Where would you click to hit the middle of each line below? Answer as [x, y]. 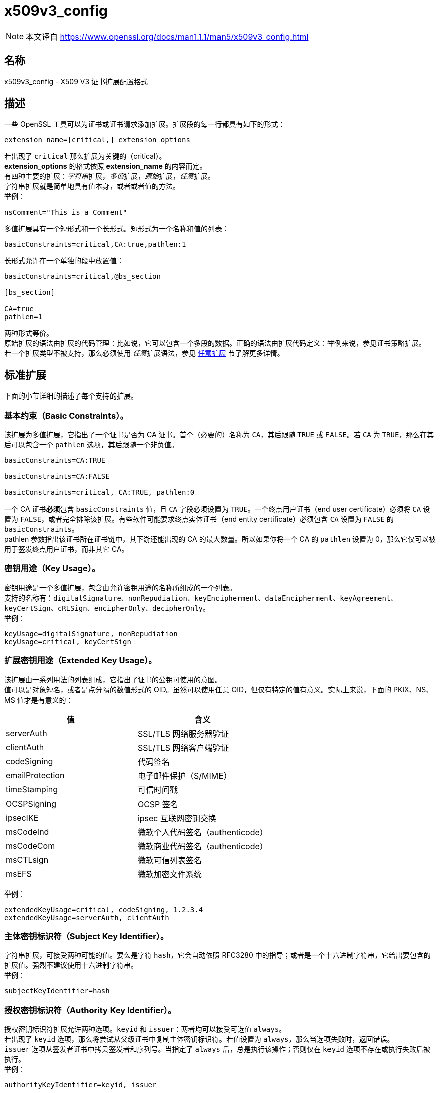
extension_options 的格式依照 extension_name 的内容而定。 [105, 166]
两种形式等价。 [29, 333]
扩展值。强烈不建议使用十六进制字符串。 [71, 965]
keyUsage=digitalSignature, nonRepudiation [91, 633]
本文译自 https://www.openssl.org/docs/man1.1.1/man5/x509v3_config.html [167, 36]
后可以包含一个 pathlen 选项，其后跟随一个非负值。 [91, 445]
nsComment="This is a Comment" [66, 212]
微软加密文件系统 [170, 874]
